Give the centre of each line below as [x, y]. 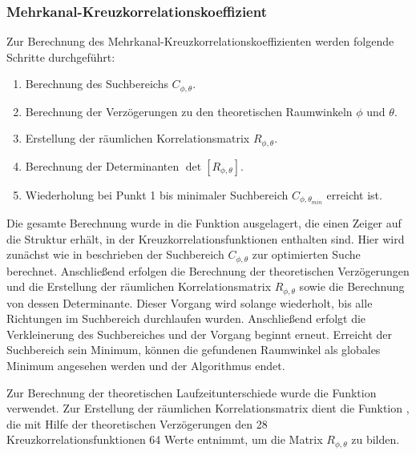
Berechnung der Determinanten [102, 165]
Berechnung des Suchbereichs [97, 84]
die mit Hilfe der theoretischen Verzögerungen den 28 [137, 423]
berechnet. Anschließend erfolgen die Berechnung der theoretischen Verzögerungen [208, 270]
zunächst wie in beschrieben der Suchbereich [115, 254]
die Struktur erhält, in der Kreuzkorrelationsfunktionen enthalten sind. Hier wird [206, 238]
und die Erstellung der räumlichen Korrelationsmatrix [139, 286]
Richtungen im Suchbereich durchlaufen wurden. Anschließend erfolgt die [186, 318]
